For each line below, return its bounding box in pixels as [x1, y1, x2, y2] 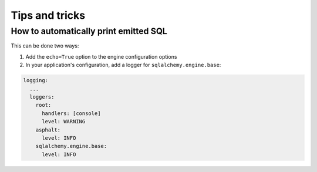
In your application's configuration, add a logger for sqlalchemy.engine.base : [25, 62, 221, 69]
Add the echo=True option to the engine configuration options [25, 53, 177, 60]
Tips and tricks [11, 9, 85, 22]
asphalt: [35, 126, 61, 133]
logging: [23, 77, 49, 84]
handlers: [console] [42, 110, 101, 117]
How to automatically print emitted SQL [11, 26, 167, 36]
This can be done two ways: [11, 42, 79, 49]
